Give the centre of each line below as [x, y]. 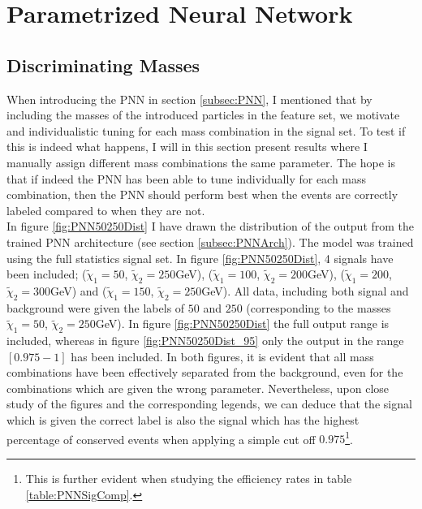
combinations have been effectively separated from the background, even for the [205, 372]
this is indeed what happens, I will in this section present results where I [187, 147]
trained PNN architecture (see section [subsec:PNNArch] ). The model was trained [210, 242]
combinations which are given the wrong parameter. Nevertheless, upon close [198, 388]
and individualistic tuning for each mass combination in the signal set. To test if [206, 130]
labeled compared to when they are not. [106, 210]
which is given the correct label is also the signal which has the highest [183, 420]
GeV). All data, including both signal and [305, 290]
